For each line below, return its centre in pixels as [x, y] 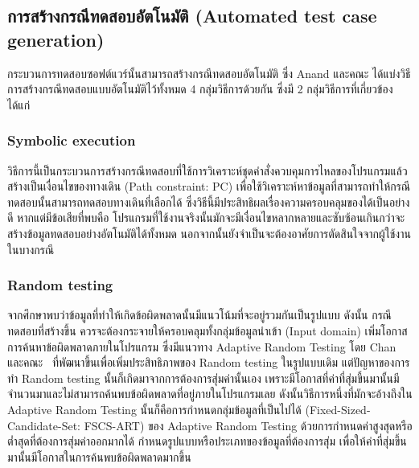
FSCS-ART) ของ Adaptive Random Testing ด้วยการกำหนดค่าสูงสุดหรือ [248, 425]
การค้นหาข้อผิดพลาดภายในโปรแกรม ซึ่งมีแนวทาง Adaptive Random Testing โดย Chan [202, 346]
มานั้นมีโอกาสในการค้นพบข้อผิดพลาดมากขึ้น [99, 456]
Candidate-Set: [44, 425]
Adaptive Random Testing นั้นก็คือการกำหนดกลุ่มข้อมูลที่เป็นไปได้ [154, 409]
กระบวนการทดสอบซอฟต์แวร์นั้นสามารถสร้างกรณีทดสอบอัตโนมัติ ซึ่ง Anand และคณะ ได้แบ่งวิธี [209, 73]
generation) [56, 39]
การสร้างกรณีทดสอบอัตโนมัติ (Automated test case [192, 16]
